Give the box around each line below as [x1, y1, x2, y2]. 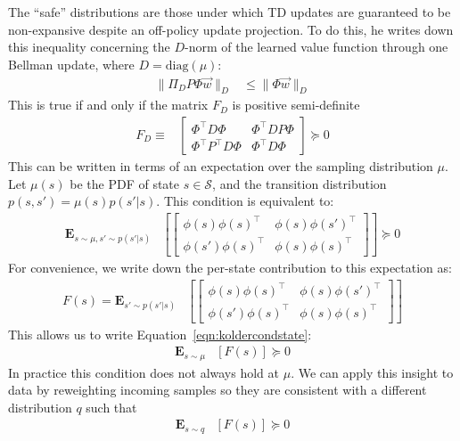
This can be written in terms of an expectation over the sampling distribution [8, 157, 433, 176]
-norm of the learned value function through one [185, 37, 448, 56]
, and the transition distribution [212, 174, 387, 192]
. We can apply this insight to [291, 363, 454, 381]
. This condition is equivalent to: [156, 192, 334, 210]
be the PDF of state [70, 174, 180, 192]
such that [86, 397, 137, 416]
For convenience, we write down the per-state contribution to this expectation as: [8, 257, 452, 276]
